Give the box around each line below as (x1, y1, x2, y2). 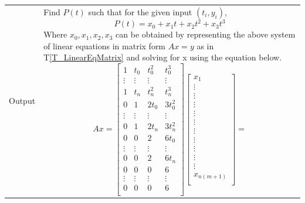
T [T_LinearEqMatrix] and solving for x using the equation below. (43, 51, 282, 63)
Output (9, 94, 36, 107)
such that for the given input (88, 5, 192, 18)
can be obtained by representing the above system (116, 28, 296, 40)
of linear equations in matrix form (43, 39, 166, 52)
